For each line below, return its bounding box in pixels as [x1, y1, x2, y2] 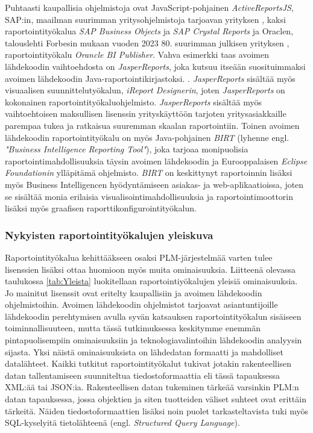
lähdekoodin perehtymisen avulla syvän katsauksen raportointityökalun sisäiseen [5, 310, 302, 322]
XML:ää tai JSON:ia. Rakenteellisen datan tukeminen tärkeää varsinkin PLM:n [5, 381, 299, 393]
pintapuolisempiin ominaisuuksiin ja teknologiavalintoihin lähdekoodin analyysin [5, 334, 302, 346]
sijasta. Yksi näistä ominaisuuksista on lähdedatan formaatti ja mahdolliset [5, 345, 283, 358]
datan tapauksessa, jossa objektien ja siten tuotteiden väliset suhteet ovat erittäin [5, 393, 306, 405]
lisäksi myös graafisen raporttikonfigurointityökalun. [5, 202, 197, 214]
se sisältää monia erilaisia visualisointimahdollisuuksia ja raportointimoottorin [5, 190, 294, 202]
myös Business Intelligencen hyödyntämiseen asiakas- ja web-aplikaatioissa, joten [5, 178, 304, 190]
